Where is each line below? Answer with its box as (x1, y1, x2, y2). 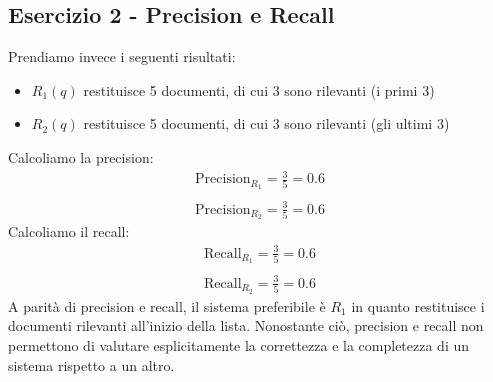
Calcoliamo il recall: (8, 221, 130, 242)
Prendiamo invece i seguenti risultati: (8, 46, 236, 67)
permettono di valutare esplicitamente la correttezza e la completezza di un (8, 335, 470, 356)
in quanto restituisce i (351, 295, 485, 316)
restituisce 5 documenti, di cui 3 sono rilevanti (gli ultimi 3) (83, 113, 450, 134)
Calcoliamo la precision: (8, 146, 154, 167)
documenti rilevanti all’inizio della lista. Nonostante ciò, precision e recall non (8, 315, 484, 336)
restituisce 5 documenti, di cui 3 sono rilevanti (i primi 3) (83, 79, 435, 100)
